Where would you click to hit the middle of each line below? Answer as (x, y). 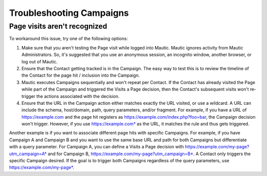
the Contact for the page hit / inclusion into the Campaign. (81, 75)
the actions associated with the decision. (78, 96)
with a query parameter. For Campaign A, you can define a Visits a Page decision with (96, 147)
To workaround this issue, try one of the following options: (68, 39)
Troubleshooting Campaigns (69, 13)
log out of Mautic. (40, 61)
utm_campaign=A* (28, 154)
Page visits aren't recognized (58, 26)
